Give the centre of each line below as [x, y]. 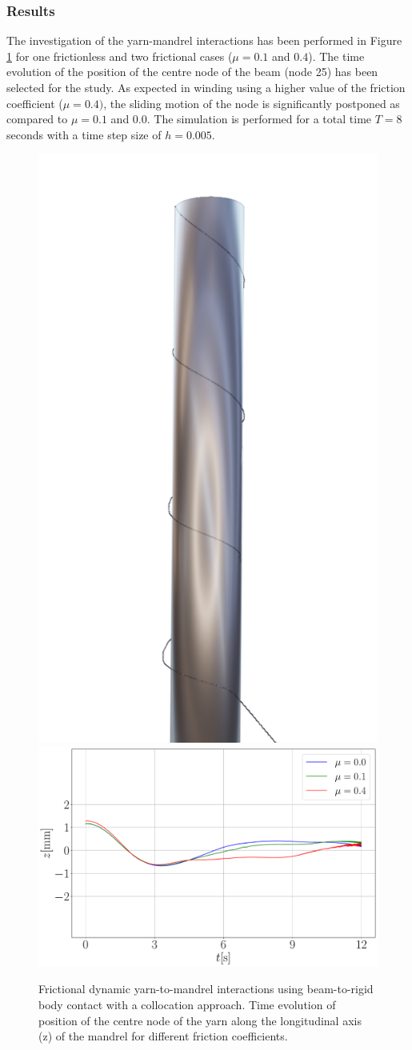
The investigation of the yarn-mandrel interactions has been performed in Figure [204, 40]
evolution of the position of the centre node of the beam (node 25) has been [192, 72]
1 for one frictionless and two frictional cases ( [120, 56]
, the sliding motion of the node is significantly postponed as [252, 103]
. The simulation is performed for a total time [259, 119]
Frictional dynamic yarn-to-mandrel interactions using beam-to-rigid [206, 989]
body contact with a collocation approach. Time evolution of [187, 1004]
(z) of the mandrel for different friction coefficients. [163, 1036]
